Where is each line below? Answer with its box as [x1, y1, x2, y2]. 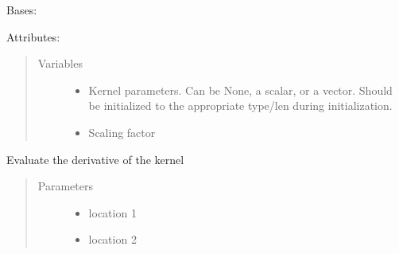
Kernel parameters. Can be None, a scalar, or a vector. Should [88, 81, 393, 98]
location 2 [88, 231, 137, 248]
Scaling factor [88, 123, 156, 140]
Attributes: [6, 28, 60, 45]
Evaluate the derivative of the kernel [6, 150, 184, 167]
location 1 [88, 204, 137, 221]
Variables [37, 55, 83, 72]
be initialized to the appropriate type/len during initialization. [88, 97, 393, 114]
